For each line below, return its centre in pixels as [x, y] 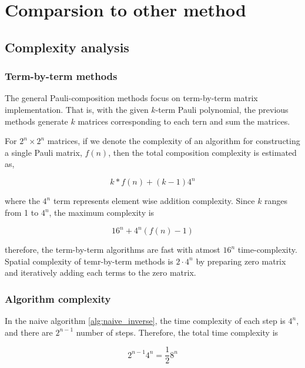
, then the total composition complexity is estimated [202, 152]
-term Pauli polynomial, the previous [222, 109]
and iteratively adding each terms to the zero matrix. [100, 272]
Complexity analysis [67, 47]
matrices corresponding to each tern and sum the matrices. [184, 121]
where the [22, 201]
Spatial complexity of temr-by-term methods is [89, 261]
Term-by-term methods [61, 76]
